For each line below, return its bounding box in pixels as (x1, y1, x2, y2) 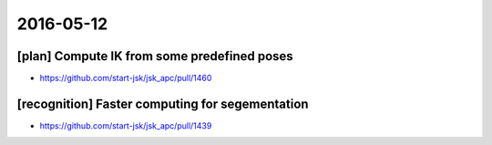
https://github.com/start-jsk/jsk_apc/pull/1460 (39, 73, 212, 84)
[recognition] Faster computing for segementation (16, 96, 309, 111)
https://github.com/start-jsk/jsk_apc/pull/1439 (39, 119, 212, 131)
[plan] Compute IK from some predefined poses (16, 48, 293, 64)
